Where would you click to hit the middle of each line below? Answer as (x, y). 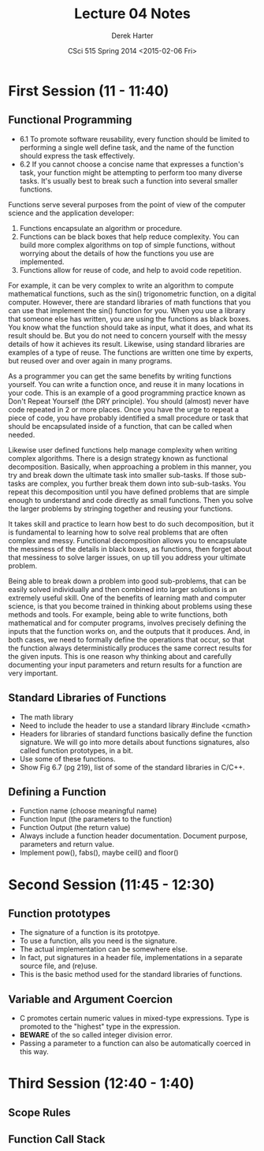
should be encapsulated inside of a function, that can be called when (120, 426)
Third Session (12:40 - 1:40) (101, 1084)
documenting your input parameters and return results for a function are (125, 665)
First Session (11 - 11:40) (89, 91)
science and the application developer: (71, 213)
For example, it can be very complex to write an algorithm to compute (121, 285)
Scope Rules (39, 1112)
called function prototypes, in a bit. (76, 751)
